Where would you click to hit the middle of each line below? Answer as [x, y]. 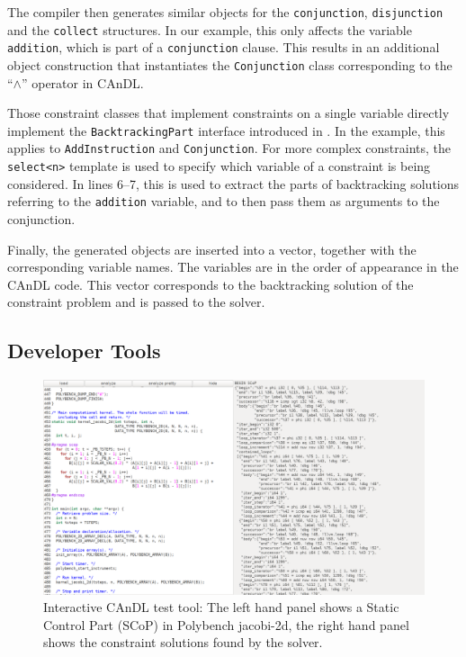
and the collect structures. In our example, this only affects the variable [210, 29]
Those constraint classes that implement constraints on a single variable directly [229, 113]
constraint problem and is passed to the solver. [136, 302]
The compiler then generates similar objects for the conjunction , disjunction [225, 12]
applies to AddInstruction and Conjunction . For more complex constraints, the [229, 148]
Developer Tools [84, 351]
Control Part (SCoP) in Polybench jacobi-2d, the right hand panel [226, 624]
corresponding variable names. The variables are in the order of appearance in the [233, 267]
